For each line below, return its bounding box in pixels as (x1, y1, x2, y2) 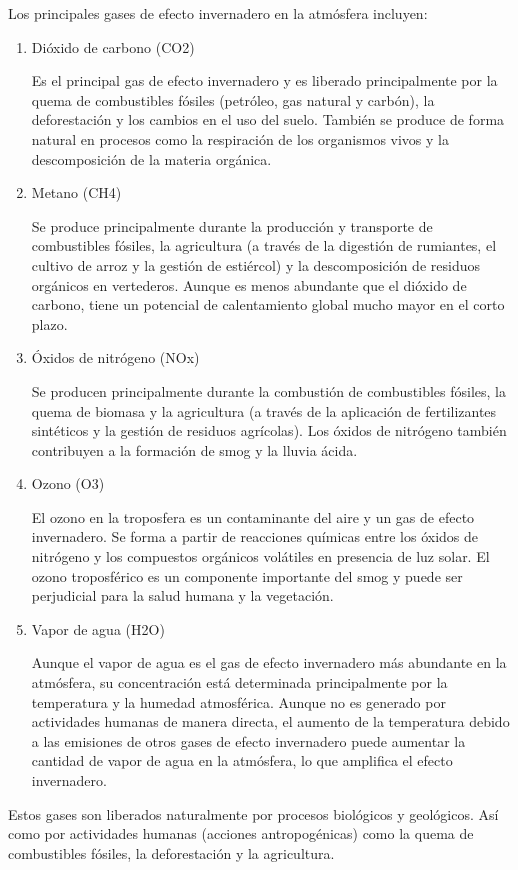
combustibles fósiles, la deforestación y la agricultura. (8, 842, 335, 863)
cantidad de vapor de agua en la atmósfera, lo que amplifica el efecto (31, 750, 453, 771)
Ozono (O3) (31, 473, 105, 494)
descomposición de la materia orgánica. (31, 148, 272, 169)
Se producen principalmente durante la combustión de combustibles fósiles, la (31, 380, 506, 401)
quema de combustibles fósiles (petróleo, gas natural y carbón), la (31, 89, 435, 110)
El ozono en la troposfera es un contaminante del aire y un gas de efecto (31, 506, 475, 527)
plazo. (31, 313, 68, 334)
